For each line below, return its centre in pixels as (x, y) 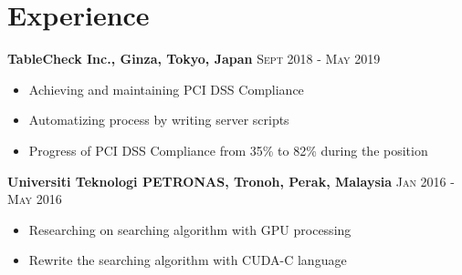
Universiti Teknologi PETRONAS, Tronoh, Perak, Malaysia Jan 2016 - (231, 181)
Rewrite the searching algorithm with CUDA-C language (188, 260)
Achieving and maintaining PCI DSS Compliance (166, 89)
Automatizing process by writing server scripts (159, 120)
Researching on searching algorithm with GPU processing (190, 229)
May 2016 (35, 199)
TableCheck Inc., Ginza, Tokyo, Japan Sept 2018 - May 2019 (194, 59)
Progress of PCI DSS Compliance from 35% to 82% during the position (228, 150)
